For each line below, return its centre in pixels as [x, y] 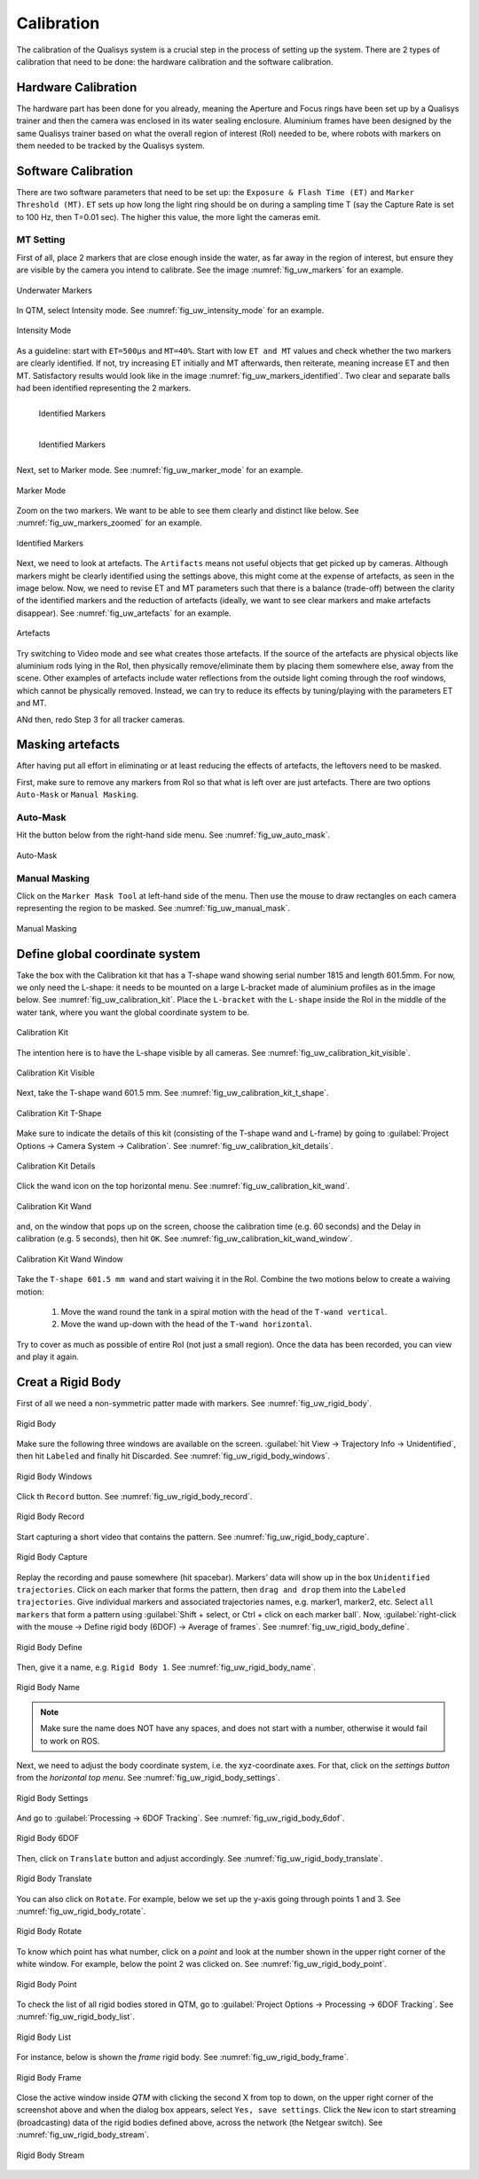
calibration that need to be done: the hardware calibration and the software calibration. [175, 61]
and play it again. [47, 1357]
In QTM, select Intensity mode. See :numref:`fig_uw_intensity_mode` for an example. [170, 311]
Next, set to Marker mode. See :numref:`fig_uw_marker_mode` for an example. [160, 470]
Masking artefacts [68, 745]
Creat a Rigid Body [69, 1383]
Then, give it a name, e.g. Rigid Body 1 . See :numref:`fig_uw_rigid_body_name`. [166, 1667]
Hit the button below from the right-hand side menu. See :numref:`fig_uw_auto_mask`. [173, 835]
